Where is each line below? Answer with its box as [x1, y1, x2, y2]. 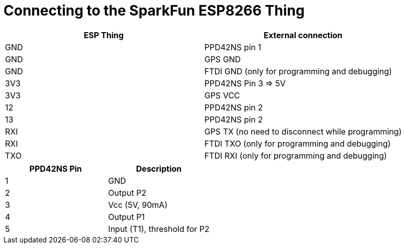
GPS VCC [204, 90, 240, 100]
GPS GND [204, 54, 241, 64]
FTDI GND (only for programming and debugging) [204, 66, 392, 76]
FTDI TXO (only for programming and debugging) [204, 138, 391, 149]
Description [136, 163, 182, 174]
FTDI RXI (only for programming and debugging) [204, 150, 387, 161]
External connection [263, 30, 343, 40]
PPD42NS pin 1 [204, 42, 261, 52]
